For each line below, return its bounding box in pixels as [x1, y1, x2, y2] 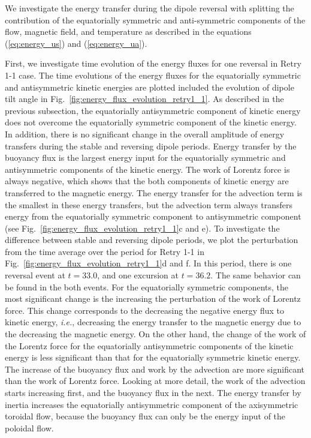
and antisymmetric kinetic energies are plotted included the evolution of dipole [5, 80, 294, 93]
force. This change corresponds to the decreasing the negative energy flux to [5, 304, 284, 316]
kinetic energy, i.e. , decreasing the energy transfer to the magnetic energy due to [5, 316, 301, 328]
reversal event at [5, 269, 65, 281]
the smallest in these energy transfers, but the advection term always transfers [5, 198, 292, 211]
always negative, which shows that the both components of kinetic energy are [5, 175, 289, 187]
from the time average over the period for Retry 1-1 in [5, 245, 204, 257]
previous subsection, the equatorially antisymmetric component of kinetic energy [5, 104, 301, 116]
